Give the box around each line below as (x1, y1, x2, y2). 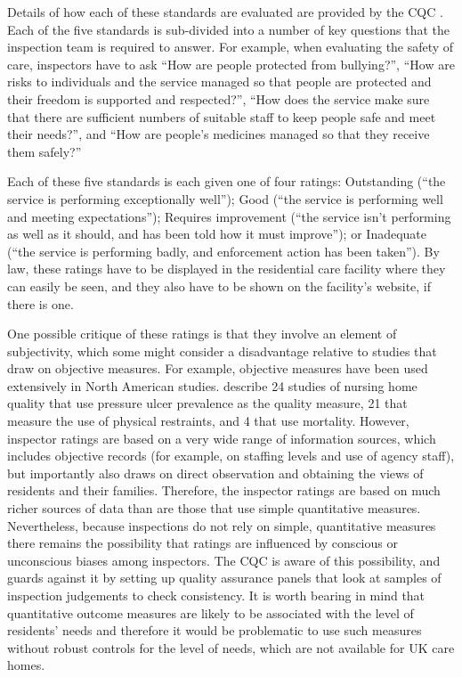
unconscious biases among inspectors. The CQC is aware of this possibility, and (7, 551, 441, 569)
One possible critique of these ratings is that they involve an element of (7, 324, 397, 343)
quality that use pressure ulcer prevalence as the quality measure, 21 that (7, 394, 408, 412)
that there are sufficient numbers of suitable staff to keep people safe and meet (7, 107, 436, 126)
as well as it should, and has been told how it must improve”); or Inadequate (7, 224, 427, 243)
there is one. (7, 294, 74, 313)
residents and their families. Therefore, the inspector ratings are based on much (7, 481, 441, 500)
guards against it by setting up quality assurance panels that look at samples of (7, 568, 442, 587)
